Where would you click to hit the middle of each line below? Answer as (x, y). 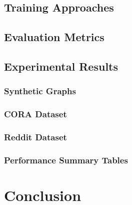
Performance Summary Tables (66, 160)
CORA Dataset (35, 114)
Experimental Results (61, 66)
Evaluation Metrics (54, 37)
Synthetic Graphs (40, 91)
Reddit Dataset (35, 137)
